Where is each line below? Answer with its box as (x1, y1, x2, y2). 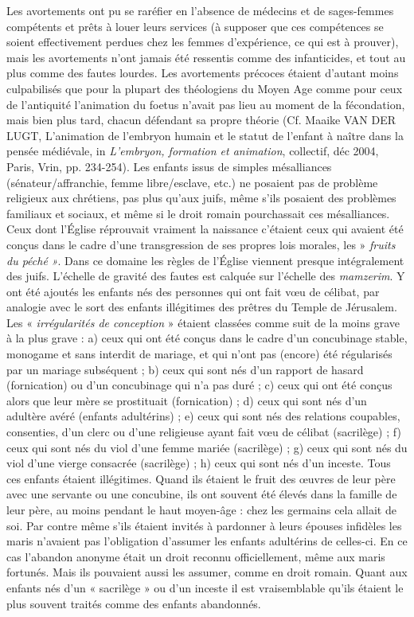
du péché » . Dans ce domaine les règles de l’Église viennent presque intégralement (6, 252, 404, 268)
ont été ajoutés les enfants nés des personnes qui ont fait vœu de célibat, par (6, 283, 380, 299)
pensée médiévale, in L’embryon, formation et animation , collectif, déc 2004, (6, 143, 379, 159)
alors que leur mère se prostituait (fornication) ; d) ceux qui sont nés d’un (6, 392, 367, 408)
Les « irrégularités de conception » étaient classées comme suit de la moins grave (6, 314, 400, 330)
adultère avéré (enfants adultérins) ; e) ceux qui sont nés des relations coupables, (6, 408, 400, 424)
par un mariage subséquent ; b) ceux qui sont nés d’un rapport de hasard (6, 361, 364, 377)
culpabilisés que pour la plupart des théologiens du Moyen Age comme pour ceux (6, 80, 403, 96)
